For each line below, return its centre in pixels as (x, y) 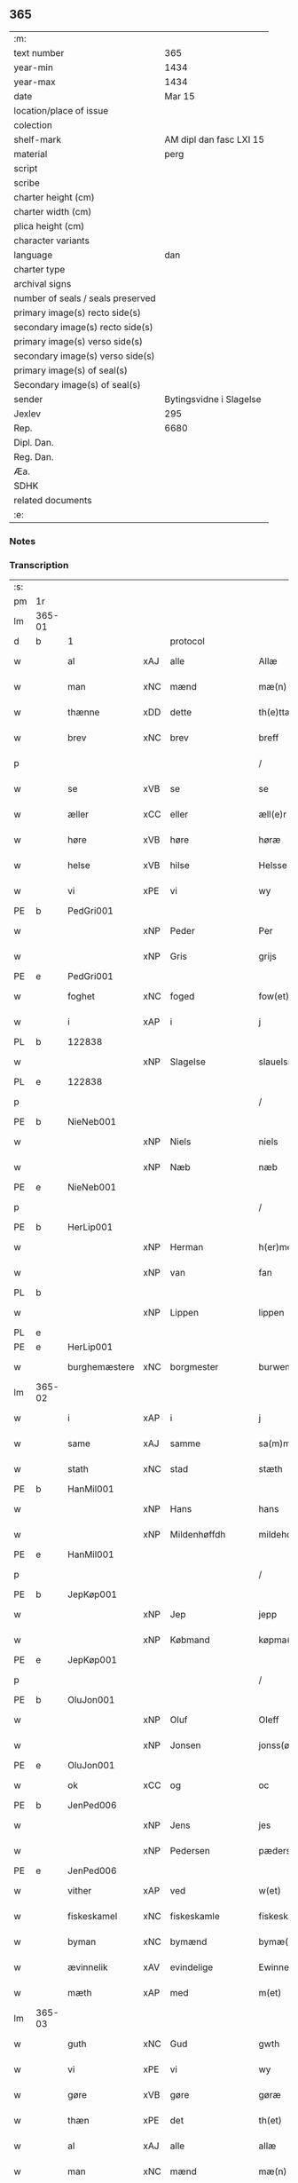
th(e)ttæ (276, 712)
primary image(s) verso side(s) (78, 341)
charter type (39, 269)
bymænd (188, 1942)
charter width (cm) (53, 211)
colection (33, 125)
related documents (53, 500)
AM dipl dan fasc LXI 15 (214, 139)
